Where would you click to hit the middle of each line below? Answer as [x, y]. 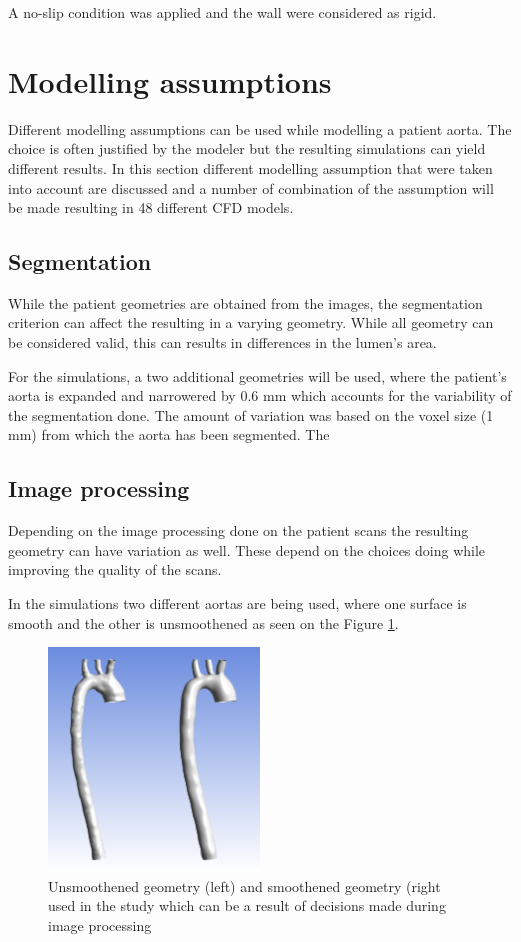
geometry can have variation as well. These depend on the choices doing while [247, 549]
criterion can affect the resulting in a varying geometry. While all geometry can [251, 322]
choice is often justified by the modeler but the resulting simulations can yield [247, 148]
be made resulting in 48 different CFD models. [151, 207]
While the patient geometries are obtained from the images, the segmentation [245, 302]
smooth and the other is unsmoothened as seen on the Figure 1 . [203, 622]
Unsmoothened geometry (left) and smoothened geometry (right [244, 885]
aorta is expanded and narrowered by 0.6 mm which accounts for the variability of [260, 395]
